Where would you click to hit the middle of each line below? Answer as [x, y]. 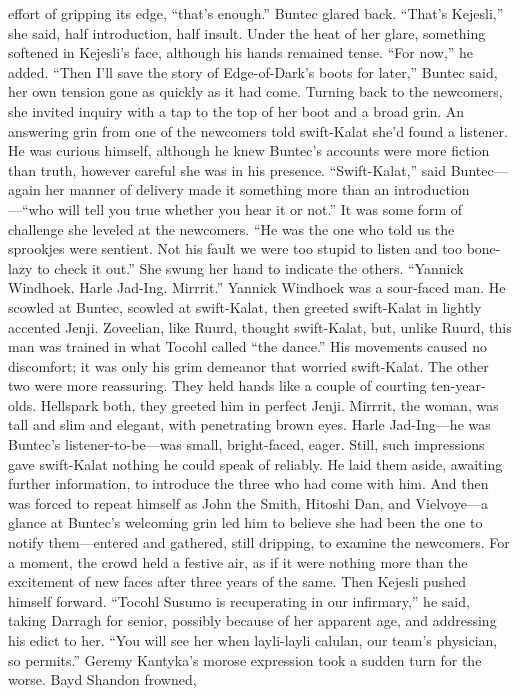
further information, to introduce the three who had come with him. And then [248, 483]
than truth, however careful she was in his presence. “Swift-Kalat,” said [227, 169]
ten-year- [458, 385]
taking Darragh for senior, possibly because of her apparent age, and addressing [252, 620]
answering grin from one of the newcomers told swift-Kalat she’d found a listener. [258, 130]
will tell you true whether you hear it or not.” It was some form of [260, 208]
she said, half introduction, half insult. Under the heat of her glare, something [247, 32]
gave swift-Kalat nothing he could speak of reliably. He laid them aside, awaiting [255, 463]
